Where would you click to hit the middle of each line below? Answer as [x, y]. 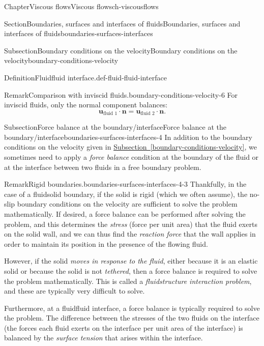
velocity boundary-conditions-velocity [61, 60]
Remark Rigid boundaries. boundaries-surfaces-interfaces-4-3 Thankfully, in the [125, 184]
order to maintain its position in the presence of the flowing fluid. [106, 243]
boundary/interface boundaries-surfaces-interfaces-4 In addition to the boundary [128, 137]
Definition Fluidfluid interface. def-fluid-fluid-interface [85, 77]
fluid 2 [148, 114]
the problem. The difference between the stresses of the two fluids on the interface [132, 318]
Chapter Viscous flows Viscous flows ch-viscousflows [81, 6]
